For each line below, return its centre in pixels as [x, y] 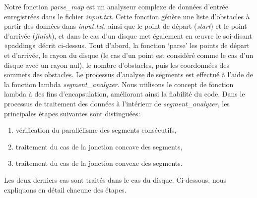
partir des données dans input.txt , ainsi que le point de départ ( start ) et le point [126, 26]
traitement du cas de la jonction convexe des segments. [99, 163]
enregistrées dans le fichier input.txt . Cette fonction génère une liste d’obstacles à [127, 16]
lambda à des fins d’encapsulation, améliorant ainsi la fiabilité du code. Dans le [125, 94]
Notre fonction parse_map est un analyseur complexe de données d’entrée [116, 6]
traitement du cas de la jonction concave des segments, [99, 146]
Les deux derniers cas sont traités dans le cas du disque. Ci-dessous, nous [115, 179]
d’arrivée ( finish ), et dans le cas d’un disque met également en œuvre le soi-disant [128, 35]
